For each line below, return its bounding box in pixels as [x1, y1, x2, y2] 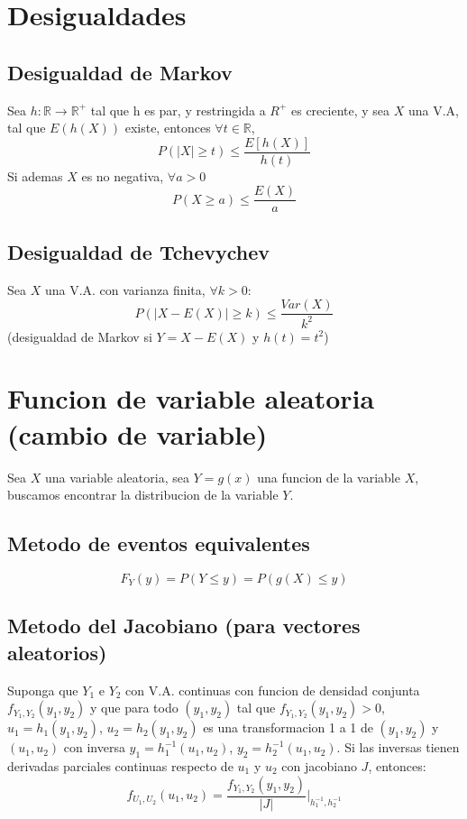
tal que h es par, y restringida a [90, 100, 266, 119]
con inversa [63, 738, 125, 757]
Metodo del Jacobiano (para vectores [7, 612, 361, 640]
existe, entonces [124, 118, 211, 137]
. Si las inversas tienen [336, 738, 460, 757]
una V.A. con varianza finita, [44, 280, 206, 299]
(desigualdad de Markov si [7, 327, 152, 345]
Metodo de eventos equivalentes [7, 529, 310, 557]
